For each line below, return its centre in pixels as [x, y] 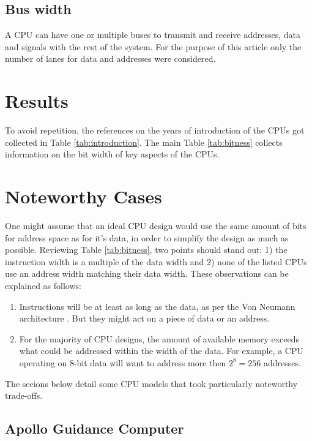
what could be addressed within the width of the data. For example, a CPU [161, 351]
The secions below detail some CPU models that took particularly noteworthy [151, 383]
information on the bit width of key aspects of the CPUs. [112, 154]
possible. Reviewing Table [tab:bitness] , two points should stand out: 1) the [146, 250]
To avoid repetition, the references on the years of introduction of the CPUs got [155, 130]
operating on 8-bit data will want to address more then [123, 362]
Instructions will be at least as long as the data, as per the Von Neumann [157, 306]
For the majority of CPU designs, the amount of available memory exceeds [159, 338]
